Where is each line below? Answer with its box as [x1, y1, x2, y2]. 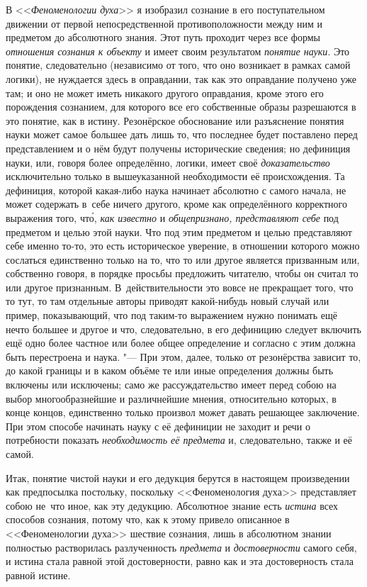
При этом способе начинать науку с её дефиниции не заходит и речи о [6, 418, 310, 433]
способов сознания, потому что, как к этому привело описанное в [6, 512, 290, 527]
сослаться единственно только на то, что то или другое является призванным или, [6, 252, 360, 267]
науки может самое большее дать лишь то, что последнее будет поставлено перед [6, 127, 358, 142]
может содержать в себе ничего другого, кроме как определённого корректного [6, 196, 347, 211]
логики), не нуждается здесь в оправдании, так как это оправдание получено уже [6, 71, 357, 86]
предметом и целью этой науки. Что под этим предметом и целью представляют [6, 224, 352, 239]
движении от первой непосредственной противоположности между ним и [6, 16, 323, 30]
